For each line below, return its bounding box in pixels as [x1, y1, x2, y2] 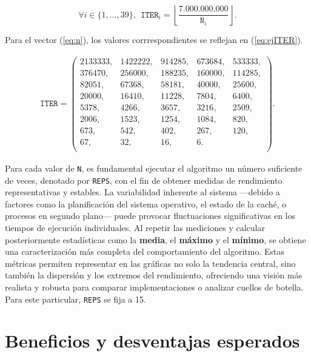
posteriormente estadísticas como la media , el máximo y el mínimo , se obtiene [5, 233, 306, 246]
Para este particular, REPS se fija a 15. [5, 292, 146, 305]
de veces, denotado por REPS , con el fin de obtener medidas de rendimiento [5, 173, 283, 186]
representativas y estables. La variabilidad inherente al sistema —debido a [5, 186, 280, 198]
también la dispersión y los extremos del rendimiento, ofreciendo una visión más [5, 269, 303, 281]
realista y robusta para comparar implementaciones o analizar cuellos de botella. [5, 281, 304, 294]
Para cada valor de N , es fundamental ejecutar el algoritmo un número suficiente [5, 161, 303, 174]
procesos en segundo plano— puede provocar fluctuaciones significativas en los [5, 209, 295, 222]
